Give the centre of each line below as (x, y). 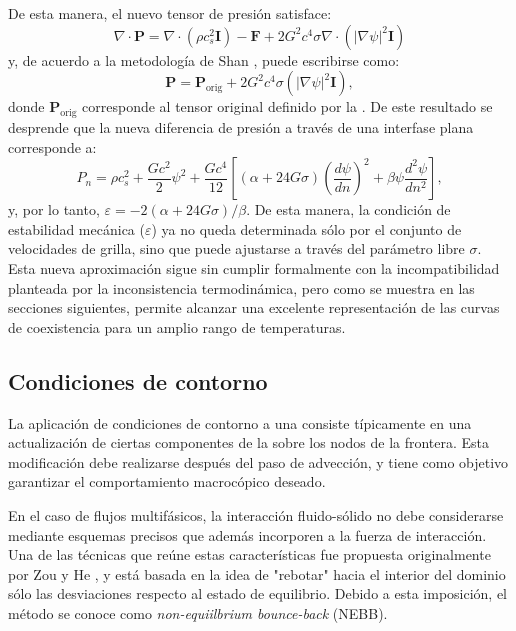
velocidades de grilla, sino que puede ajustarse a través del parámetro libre (236, 248)
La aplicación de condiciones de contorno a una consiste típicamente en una (240, 422)
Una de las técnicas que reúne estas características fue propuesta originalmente (249, 554)
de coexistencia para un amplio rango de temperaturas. (177, 326)
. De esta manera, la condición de (348, 209)
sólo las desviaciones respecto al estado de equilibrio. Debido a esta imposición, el (258, 593)
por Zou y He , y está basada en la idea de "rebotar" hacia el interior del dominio (257, 573)
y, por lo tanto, (54, 209)
